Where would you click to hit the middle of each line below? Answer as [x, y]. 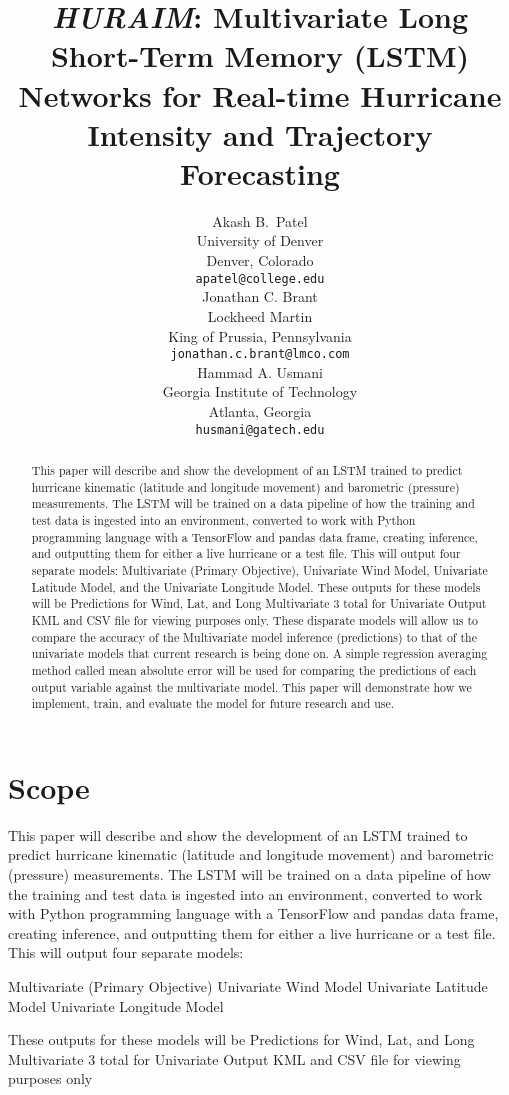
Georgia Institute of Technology [260, 391]
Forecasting [260, 172]
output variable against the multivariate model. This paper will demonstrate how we [251, 686]
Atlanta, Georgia [260, 410]
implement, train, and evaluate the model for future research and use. [213, 703]
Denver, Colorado [260, 260]
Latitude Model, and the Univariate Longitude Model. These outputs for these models [256, 586]
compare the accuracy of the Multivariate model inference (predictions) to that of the [254, 636]
